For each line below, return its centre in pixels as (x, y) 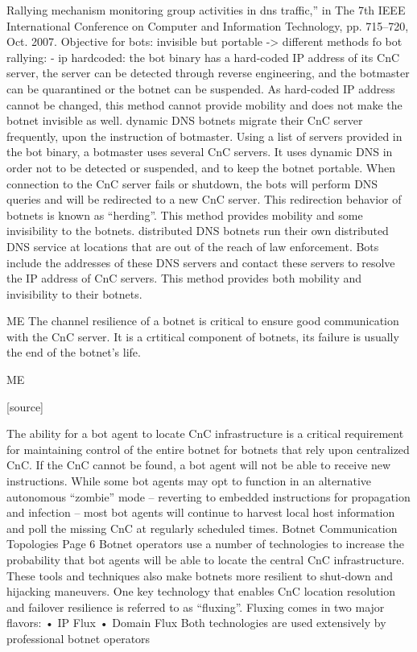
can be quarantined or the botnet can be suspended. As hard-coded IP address (201, 88)
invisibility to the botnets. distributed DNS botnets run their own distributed (198, 231)
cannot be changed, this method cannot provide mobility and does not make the (204, 104)
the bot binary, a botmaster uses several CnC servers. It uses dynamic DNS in (200, 152)
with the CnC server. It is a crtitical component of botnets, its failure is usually (203, 336)
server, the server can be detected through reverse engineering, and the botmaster (208, 73)
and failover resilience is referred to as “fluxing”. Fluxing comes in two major (196, 607)
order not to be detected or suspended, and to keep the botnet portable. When (201, 167)
